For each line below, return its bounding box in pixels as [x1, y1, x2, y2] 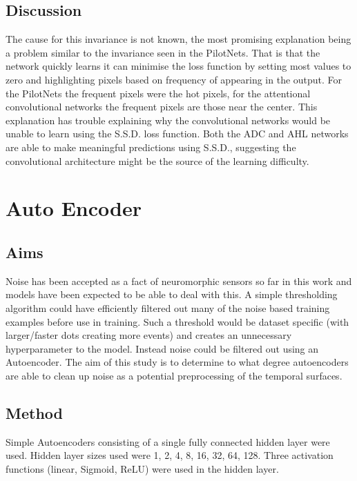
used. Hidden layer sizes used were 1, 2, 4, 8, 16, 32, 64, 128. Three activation [6, 448, 334, 462]
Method [6, 402, 63, 423]
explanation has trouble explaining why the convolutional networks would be [6, 112, 331, 127]
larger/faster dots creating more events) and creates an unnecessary [6, 328, 292, 342]
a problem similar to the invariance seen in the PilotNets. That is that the [6, 45, 320, 59]
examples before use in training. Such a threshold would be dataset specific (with [6, 314, 349, 328]
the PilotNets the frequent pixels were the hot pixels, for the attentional [6, 86, 311, 100]
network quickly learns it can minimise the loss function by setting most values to [6, 59, 351, 73]
